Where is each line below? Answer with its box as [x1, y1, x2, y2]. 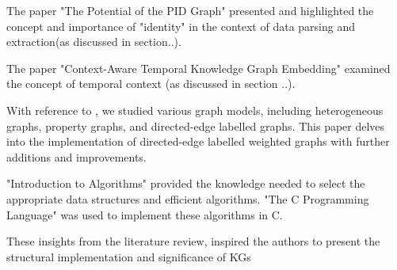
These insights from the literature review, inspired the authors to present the [6, 233, 380, 249]
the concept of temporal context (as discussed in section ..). [6, 75, 296, 92]
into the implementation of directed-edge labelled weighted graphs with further [6, 133, 390, 150]
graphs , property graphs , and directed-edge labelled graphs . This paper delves [6, 117, 385, 134]
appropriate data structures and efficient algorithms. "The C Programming [6, 190, 369, 207]
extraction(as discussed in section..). [6, 33, 181, 50]
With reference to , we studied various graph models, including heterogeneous [6, 101, 384, 118]
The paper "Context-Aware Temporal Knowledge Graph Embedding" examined [6, 59, 391, 76]
